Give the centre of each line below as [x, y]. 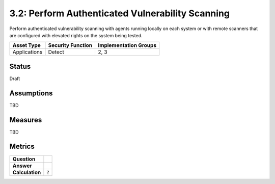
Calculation [27, 172]
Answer [22, 166]
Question [24, 159]
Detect [56, 52]
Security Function [70, 45]
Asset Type [26, 45]
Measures [26, 120]
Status [20, 66]
